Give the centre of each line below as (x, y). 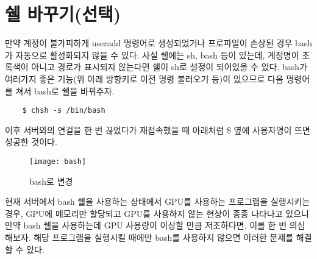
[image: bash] (58, 161)
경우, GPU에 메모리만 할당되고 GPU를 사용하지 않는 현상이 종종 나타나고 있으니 (157, 213)
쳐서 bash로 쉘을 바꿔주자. (65, 90)
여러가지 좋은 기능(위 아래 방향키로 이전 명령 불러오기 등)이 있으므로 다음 (144, 78)
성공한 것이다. (31, 142)
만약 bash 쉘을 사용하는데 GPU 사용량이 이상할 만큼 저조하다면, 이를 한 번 (146, 225)
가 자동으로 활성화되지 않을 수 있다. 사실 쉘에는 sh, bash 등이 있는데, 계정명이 (152, 55)
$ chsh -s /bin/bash (64, 111)
